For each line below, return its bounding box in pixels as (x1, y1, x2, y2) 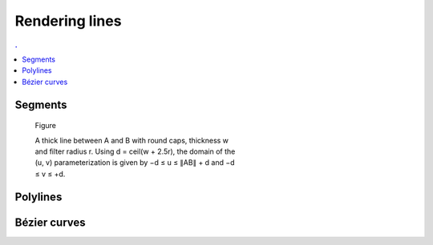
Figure (34, 121, 56, 131)
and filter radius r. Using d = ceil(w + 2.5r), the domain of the (34, 147, 236, 156)
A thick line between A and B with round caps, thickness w (34, 135, 229, 145)
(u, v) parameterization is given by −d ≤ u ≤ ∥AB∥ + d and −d (34, 158, 236, 167)
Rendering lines (14, 12, 122, 30)
